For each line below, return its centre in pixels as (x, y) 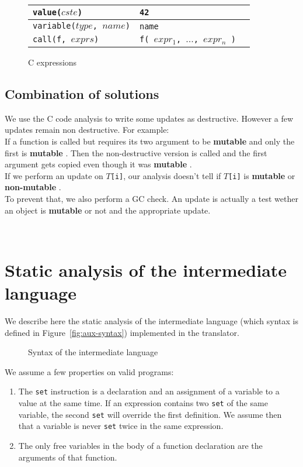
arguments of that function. (68, 457)
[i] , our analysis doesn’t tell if (166, 175)
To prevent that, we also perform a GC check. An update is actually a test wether (151, 198)
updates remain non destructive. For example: (87, 130)
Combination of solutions (82, 93)
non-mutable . (33, 187)
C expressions (53, 62)
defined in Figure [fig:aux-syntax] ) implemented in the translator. (122, 332)
